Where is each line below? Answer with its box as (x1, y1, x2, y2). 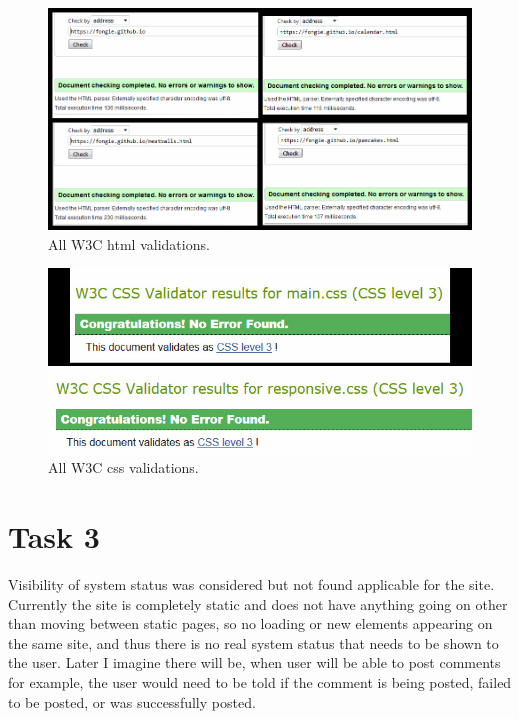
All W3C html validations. (48, 233, 210, 254)
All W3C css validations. (48, 457, 199, 478)
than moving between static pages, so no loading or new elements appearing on (8, 613, 493, 634)
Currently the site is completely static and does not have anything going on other (8, 593, 508, 614)
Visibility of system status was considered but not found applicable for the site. (8, 574, 495, 595)
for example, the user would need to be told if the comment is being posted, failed (8, 672, 512, 693)
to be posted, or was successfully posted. (8, 691, 256, 712)
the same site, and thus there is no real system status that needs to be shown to (8, 632, 499, 653)
